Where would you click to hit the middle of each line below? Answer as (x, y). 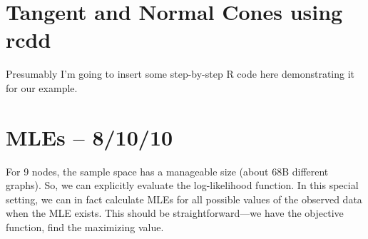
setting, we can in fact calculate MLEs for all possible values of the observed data (184, 199)
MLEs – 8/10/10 (90, 137)
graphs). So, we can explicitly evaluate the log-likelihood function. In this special (182, 185)
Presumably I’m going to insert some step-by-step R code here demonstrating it (180, 74)
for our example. (42, 87)
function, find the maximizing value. (85, 227)
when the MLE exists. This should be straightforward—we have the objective (175, 213)
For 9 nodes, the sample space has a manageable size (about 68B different (167, 171)
